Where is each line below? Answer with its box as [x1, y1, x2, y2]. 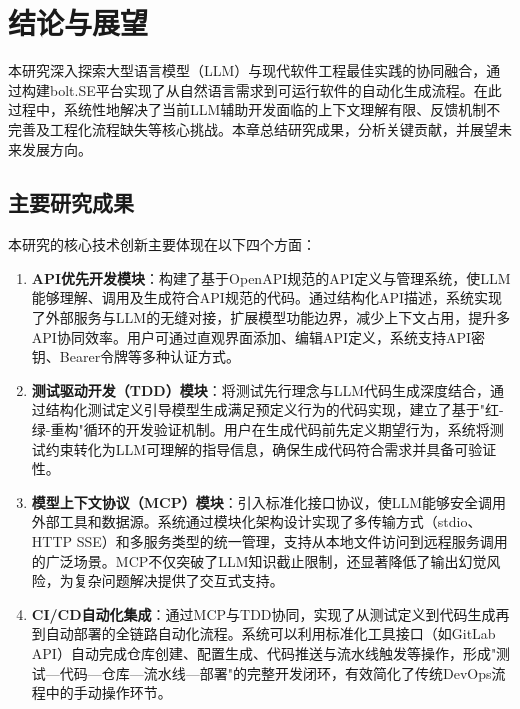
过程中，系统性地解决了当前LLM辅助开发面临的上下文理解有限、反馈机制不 [8, 99, 501, 120]
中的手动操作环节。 [45, 682, 172, 703]
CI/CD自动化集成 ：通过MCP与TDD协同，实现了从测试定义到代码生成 [31, 603, 496, 624]
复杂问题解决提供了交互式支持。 [73, 570, 284, 591]
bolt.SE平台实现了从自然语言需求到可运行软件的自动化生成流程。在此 [49, 79, 502, 100]
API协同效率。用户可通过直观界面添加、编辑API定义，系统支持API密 [31, 326, 486, 347]
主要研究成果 [8, 187, 134, 218]
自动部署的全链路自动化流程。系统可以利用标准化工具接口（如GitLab [45, 623, 496, 644]
